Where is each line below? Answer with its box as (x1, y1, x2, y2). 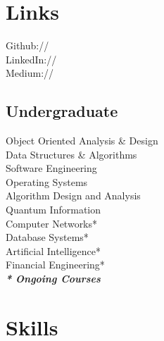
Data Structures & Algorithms (6, 147, 137, 161)
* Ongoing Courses (6, 271, 101, 286)
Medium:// (6, 66, 54, 80)
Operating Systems (6, 174, 88, 189)
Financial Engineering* (6, 257, 105, 272)
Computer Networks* (6, 216, 98, 230)
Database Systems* (6, 230, 89, 244)
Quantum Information (6, 202, 101, 217)
